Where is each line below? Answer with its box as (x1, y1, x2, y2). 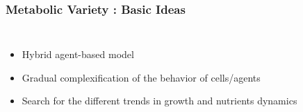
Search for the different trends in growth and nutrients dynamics (22, 93, 297, 108)
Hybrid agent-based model (22, 47, 134, 62)
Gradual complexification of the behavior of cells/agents (22, 70, 261, 84)
